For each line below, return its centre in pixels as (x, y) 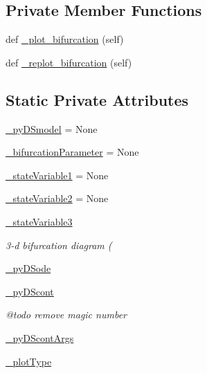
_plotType (29, 361)
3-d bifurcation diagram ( (59, 245)
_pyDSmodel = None (52, 128)
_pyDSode (28, 268)
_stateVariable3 (39, 221)
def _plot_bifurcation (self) (65, 39)
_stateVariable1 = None (57, 175)
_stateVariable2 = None (57, 198)
